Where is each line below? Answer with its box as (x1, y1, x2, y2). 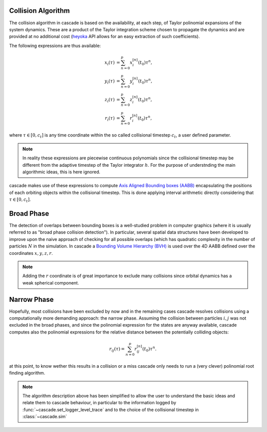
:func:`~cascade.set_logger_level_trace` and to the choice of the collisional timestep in (22, 406, 199, 413)
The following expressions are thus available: (9, 43, 101, 48)
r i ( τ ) (104, 115, 115, 122)
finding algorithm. (9, 370, 45, 376)
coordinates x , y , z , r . (9, 250, 53, 256)
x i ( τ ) (104, 59, 115, 66)
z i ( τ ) (104, 96, 115, 103)
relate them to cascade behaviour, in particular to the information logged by (22, 400, 177, 406)
